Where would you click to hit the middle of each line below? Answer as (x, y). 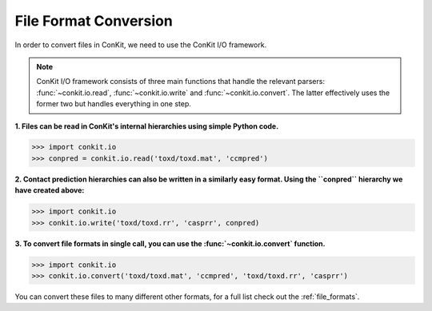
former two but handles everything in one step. (114, 104)
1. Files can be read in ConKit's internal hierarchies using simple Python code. (147, 126)
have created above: (50, 190)
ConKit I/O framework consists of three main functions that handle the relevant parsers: (181, 82)
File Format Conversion (94, 21)
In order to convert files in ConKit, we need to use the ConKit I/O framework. (141, 45)
